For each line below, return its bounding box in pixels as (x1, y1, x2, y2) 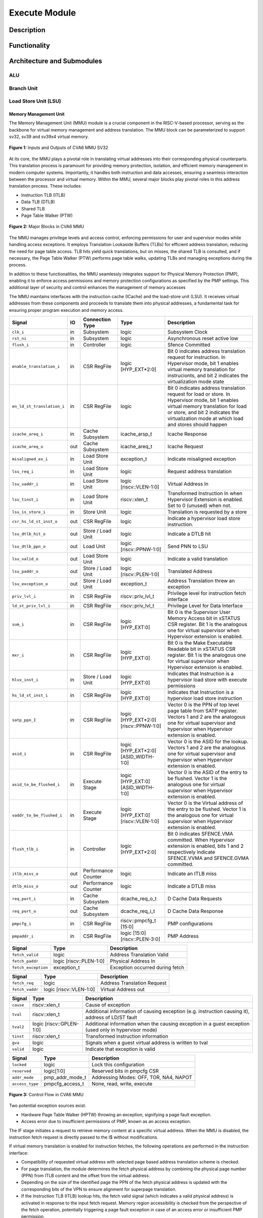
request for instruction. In (167, 354, 226, 361)
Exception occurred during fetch (110, 964, 185, 971)
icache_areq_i (12, 431, 43, 437)
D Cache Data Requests (167, 895, 222, 902)
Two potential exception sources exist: (9, 1103, 86, 1108)
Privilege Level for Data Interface (167, 602, 243, 609)
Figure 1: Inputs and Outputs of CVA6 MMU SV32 (9, 145, 108, 151)
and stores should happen (167, 421, 227, 428)
